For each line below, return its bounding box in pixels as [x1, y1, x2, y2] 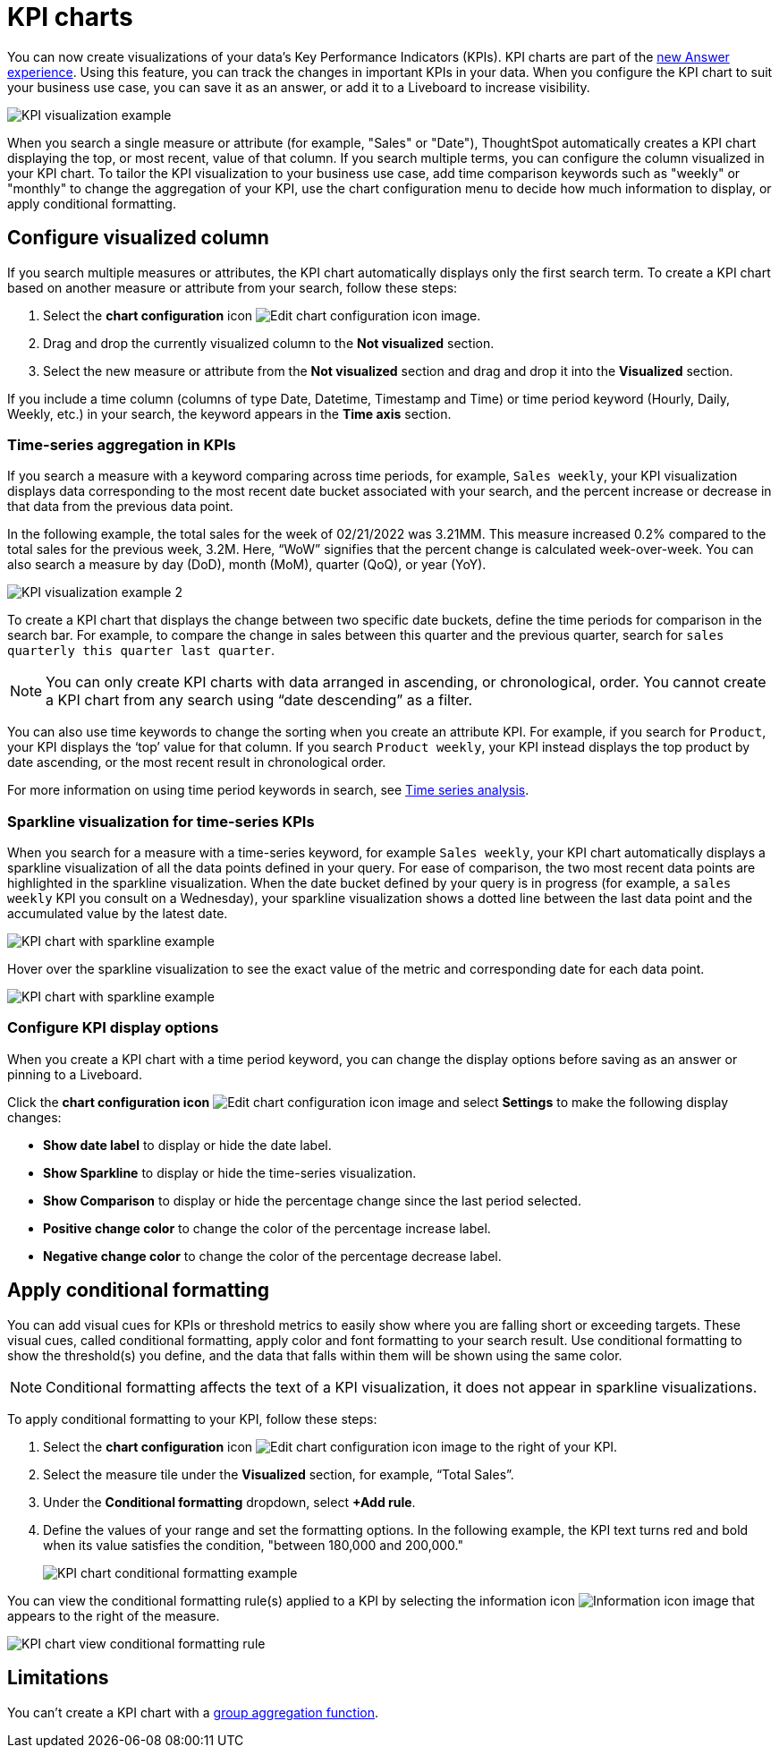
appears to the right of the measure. [7, 1607, 220, 1623]
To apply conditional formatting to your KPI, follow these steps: [7, 1410, 377, 1427]
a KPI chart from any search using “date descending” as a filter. [46, 691, 473, 710]
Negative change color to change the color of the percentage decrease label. [43, 1248, 502, 1264]
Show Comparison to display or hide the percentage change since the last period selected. [43, 1192, 581, 1208]
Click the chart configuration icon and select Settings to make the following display [7, 1094, 729, 1110]
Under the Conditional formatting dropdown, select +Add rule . [43, 1494, 416, 1510]
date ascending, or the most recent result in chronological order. [7, 754, 386, 771]
